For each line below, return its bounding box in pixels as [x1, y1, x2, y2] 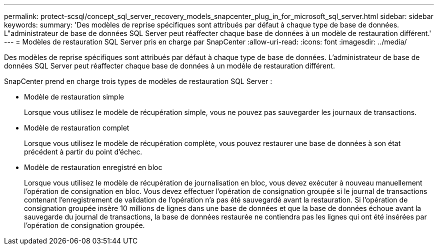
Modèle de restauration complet [24, 123, 129, 132]
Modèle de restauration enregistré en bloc [24, 163, 162, 171]
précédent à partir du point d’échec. [24, 147, 142, 156]
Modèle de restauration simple [24, 92, 124, 101]
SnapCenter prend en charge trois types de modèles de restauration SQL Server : [4, 77, 272, 85]
